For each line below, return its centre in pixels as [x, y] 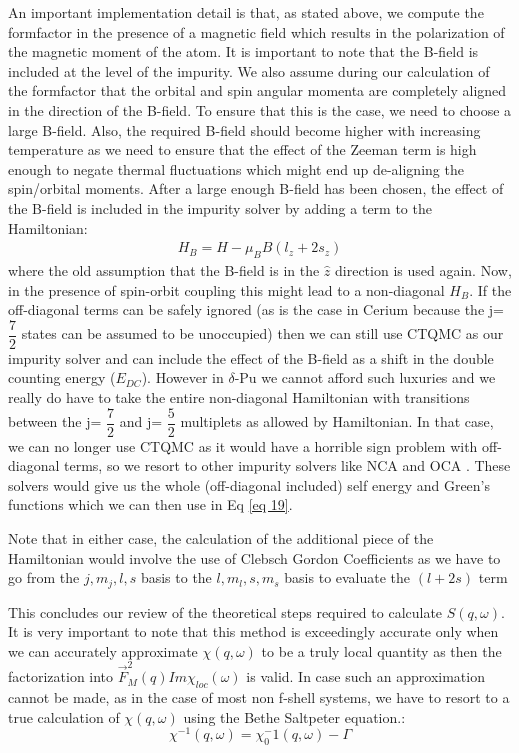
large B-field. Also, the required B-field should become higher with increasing [244, 129]
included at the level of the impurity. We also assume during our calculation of [249, 70]
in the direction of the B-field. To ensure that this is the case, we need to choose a [260, 109]
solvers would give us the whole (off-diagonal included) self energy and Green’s [249, 484]
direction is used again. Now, [423, 269]
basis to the [176, 577]
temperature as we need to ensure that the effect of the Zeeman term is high [242, 149]
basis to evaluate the [347, 577]
